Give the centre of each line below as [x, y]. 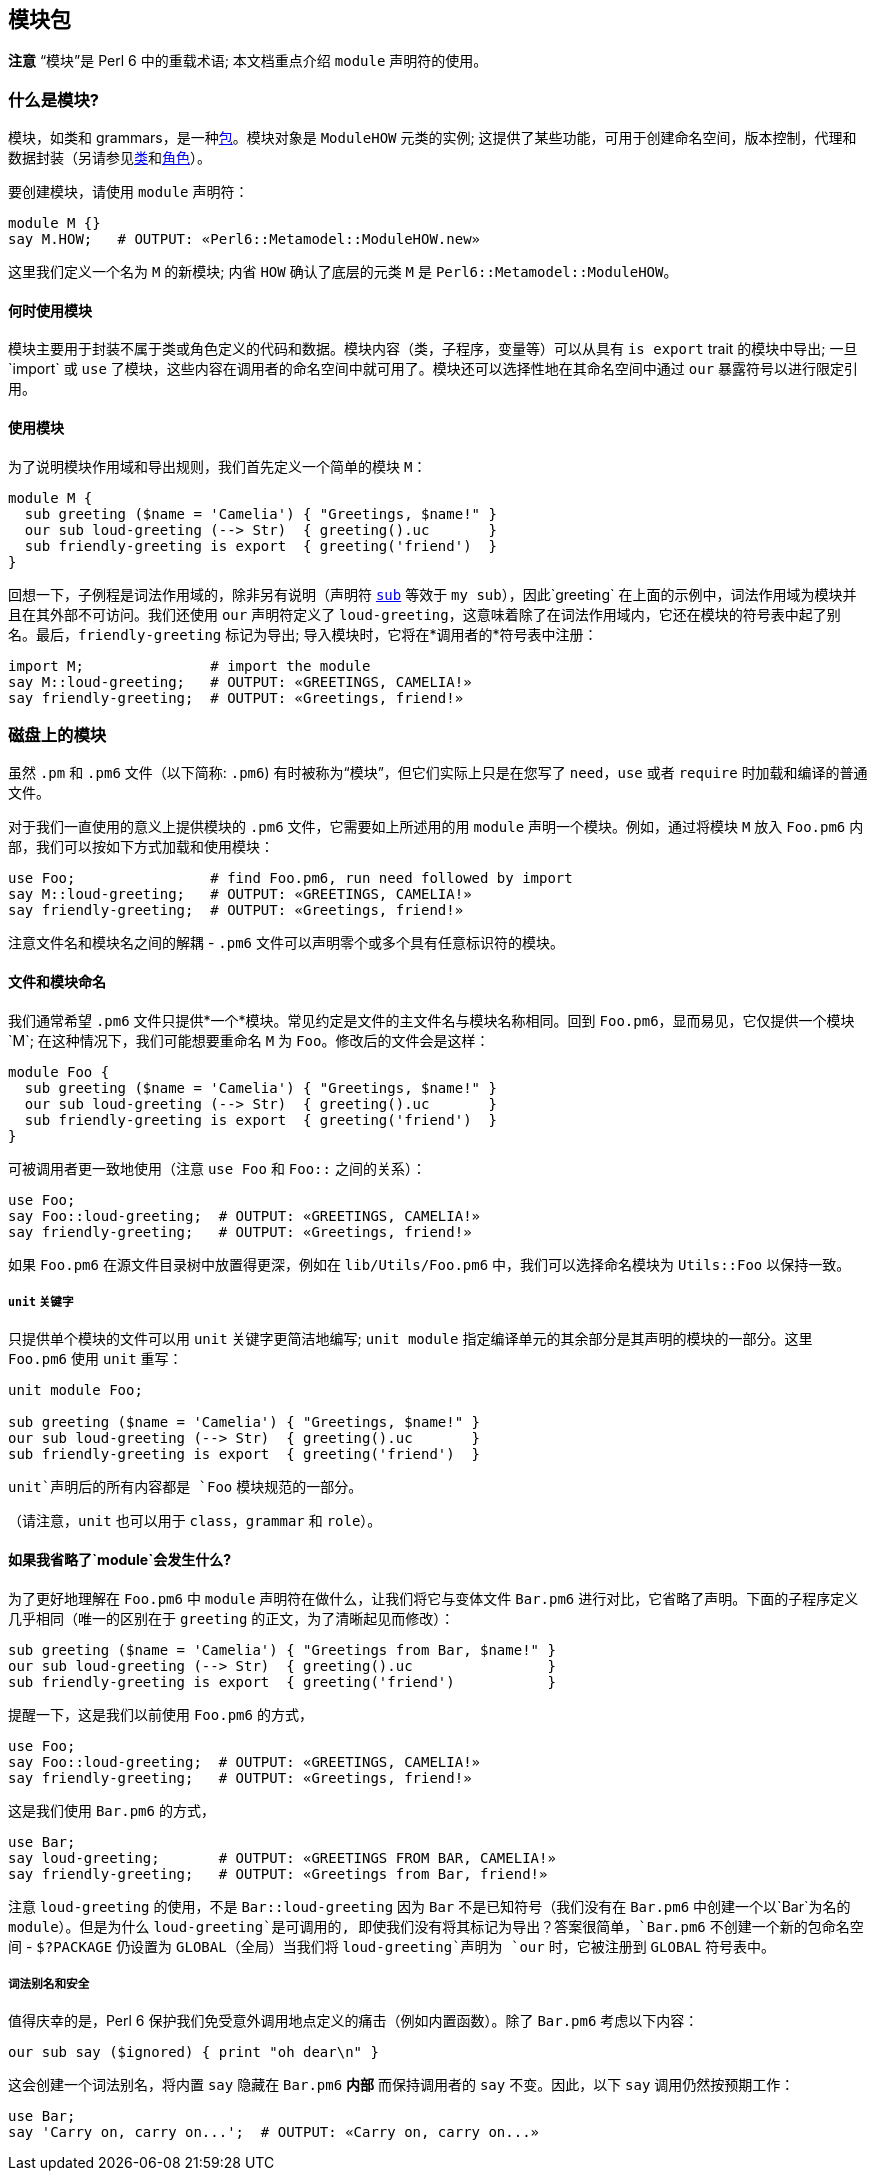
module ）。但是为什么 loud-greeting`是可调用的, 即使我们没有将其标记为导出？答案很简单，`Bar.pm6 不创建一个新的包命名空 [436, 1926]
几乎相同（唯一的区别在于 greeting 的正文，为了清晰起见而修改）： [231, 1618]
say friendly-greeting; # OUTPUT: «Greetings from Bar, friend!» [278, 1873]
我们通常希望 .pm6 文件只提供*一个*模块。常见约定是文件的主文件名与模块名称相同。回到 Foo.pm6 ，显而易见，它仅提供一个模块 [431, 1020]
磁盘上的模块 [57, 734]
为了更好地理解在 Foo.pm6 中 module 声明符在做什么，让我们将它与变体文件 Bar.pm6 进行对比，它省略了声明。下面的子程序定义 [433, 1598]
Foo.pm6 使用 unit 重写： [95, 1359]
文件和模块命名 [57, 981]
